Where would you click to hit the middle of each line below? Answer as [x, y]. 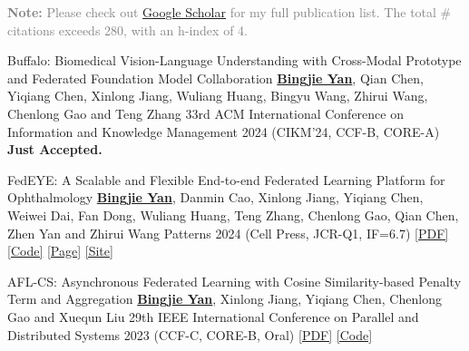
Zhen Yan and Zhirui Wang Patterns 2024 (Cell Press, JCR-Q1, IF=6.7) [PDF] [228, 233]
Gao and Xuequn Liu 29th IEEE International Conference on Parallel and [213, 316]
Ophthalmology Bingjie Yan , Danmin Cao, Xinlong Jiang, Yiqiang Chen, [215, 197]
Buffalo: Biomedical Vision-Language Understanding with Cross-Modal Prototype [234, 60]
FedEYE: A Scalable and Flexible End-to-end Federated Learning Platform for [226, 179]
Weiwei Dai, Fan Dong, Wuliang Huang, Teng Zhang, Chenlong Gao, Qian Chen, [233, 214]
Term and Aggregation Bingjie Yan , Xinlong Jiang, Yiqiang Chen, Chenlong [225, 299]
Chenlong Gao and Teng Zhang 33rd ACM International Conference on [205, 113]
